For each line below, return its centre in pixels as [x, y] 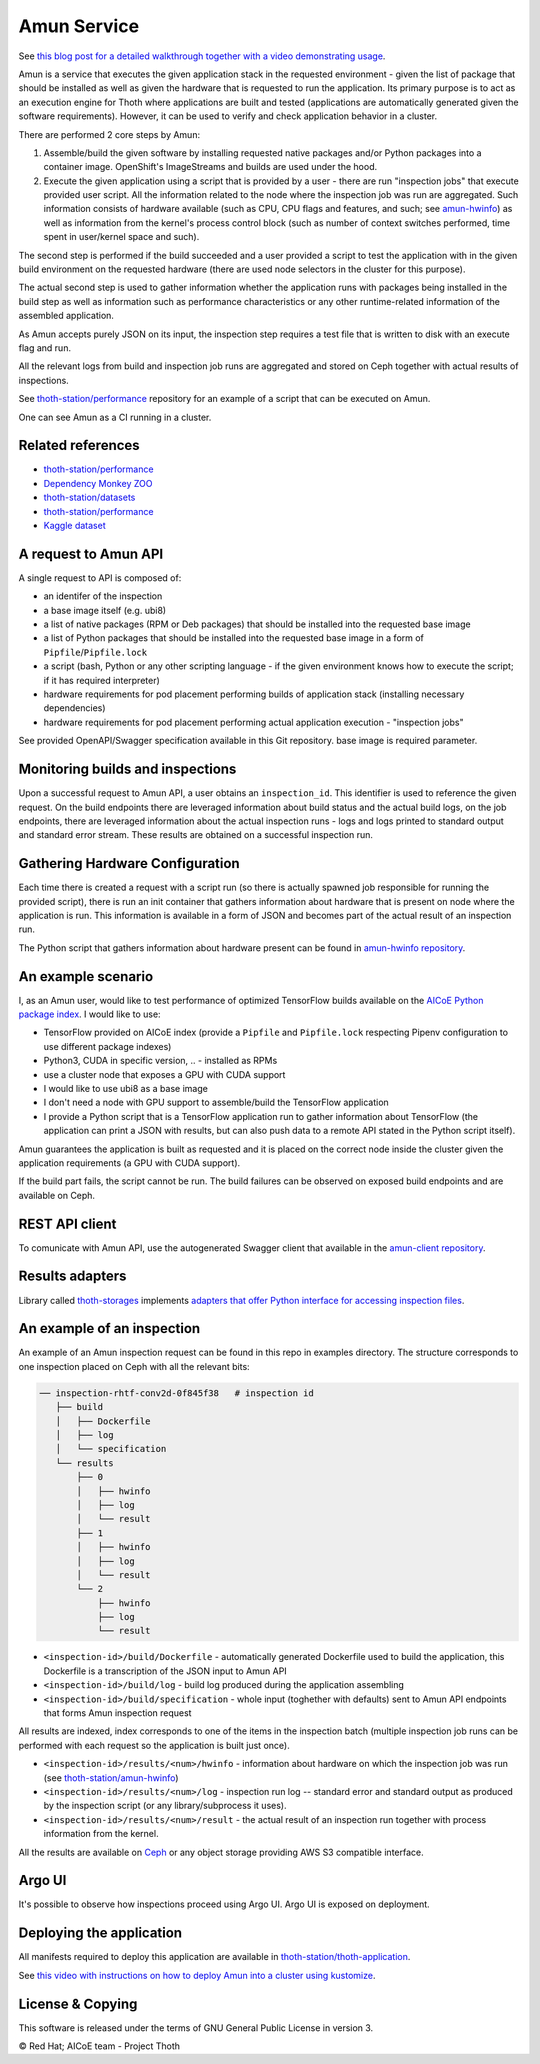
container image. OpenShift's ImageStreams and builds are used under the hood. [210, 167]
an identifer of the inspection [103, 596]
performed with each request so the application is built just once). [154, 1745]
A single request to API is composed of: [100, 577]
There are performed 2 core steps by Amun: [109, 134]
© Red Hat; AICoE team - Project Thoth [99, 2046]
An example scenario [86, 976]
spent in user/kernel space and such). [121, 237]
